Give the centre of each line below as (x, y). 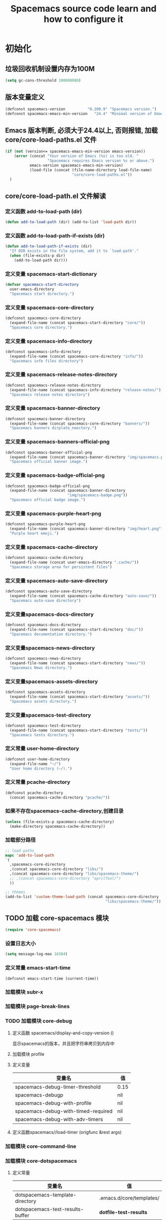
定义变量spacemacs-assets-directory (52, 681)
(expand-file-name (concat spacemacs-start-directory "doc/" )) (76, 630)
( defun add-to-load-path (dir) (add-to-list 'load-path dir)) (71, 222)
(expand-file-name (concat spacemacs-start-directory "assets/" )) (80, 697)
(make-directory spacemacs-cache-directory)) (58, 826)
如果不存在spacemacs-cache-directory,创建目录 (64, 811)
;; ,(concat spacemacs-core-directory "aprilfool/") (65, 879)
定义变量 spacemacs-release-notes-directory (61, 375)
